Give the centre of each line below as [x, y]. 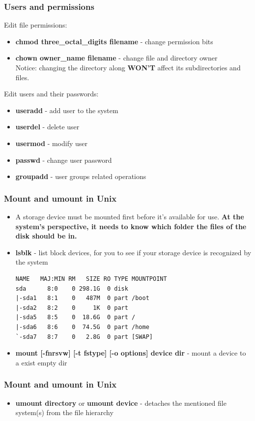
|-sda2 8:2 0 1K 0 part [72, 308]
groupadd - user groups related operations [81, 176]
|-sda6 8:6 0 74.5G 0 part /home [82, 327]
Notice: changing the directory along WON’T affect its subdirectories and [128, 67]
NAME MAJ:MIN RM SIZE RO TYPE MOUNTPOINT [91, 279]
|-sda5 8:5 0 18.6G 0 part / [75, 317]
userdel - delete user [47, 127]
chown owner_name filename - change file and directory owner [116, 58]
